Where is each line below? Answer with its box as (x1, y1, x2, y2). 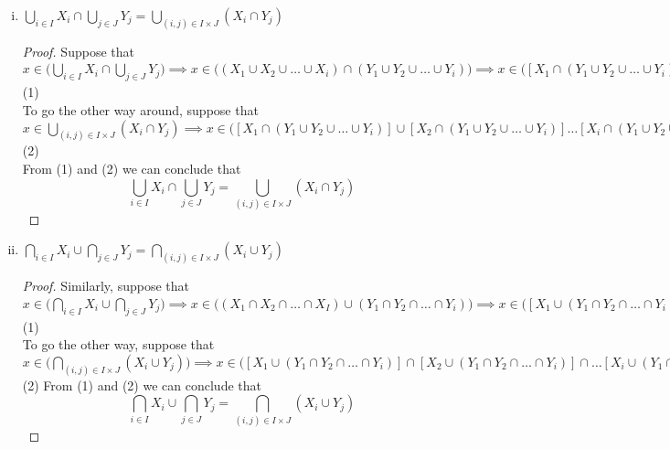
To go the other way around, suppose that (22, 100, 259, 119)
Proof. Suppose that (22, 41, 134, 60)
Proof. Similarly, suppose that (22, 276, 189, 295)
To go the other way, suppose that (22, 335, 215, 354)
